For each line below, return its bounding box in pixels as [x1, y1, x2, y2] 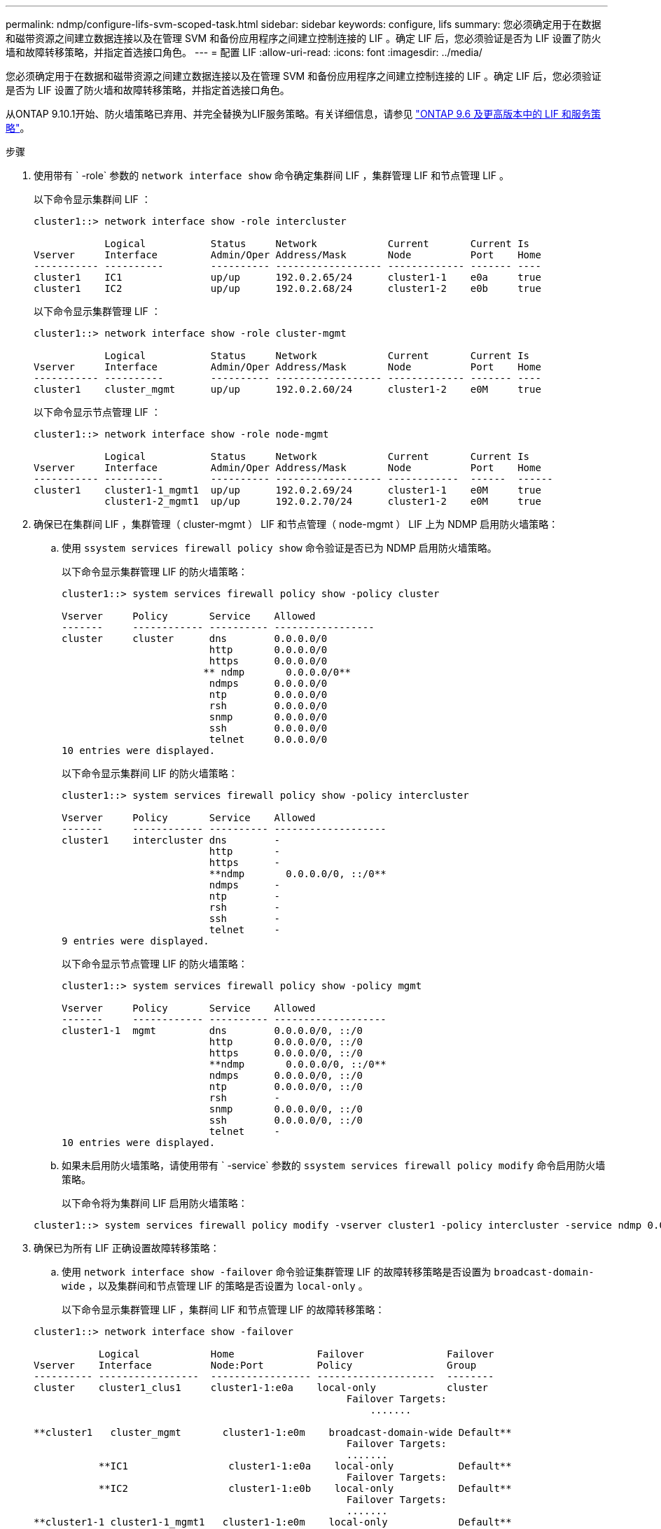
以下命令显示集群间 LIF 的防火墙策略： [62, 767, 238, 779]
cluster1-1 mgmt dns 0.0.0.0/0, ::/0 [62, 1025, 363, 1036]
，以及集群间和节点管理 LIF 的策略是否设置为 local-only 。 [88, 1280, 368, 1292]
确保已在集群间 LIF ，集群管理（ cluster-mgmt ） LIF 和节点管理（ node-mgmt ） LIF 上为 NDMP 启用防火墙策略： [34, 518, 559, 530]
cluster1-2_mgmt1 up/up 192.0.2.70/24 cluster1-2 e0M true [104, 496, 541, 507]
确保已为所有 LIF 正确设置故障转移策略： [34, 1242, 220, 1254]
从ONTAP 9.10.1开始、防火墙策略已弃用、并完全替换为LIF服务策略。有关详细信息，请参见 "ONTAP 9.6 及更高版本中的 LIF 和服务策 [6, 108, 601, 120]
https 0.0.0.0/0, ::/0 [209, 1047, 363, 1059]
